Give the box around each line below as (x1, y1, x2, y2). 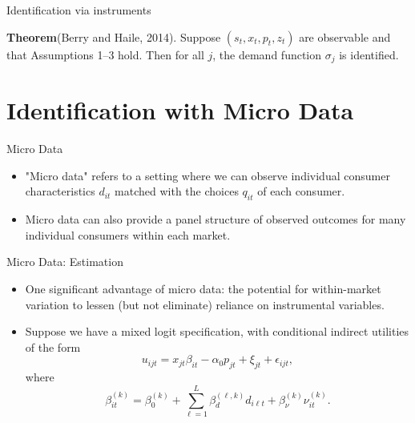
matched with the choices (115, 183, 239, 199)
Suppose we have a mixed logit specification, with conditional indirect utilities (25, 323, 409, 340)
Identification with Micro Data (6, 94, 354, 127)
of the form (25, 338, 81, 355)
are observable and (299, 28, 391, 45)
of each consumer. (257, 183, 345, 199)
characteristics (25, 183, 95, 199)
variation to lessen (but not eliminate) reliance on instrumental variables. (25, 296, 385, 312)
